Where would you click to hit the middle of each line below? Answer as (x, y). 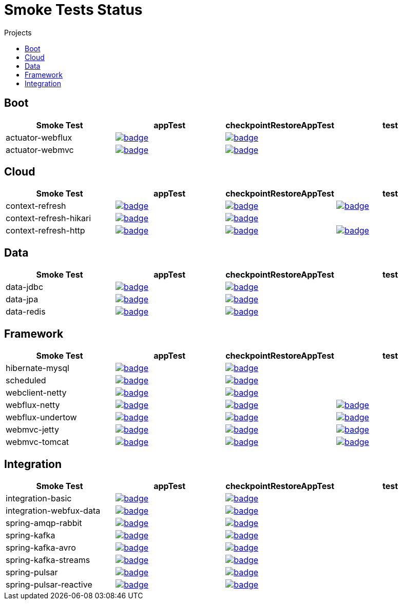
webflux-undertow (41, 417)
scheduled (26, 381)
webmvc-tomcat (37, 442)
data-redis (26, 312)
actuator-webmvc (40, 150)
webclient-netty (36, 393)
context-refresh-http (45, 231)
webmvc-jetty (32, 430)
